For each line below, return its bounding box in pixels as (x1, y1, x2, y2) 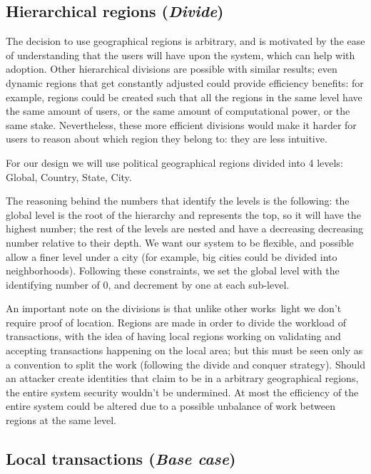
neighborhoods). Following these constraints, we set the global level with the (6, 263, 340, 278)
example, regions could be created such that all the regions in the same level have (6, 89, 362, 104)
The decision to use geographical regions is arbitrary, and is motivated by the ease (6, 34, 365, 48)
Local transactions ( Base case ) (6, 448, 236, 470)
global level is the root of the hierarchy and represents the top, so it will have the (6, 207, 361, 222)
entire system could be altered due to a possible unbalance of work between (6, 398, 335, 413)
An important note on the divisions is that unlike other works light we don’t (6, 301, 342, 316)
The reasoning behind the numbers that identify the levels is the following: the (6, 193, 350, 208)
